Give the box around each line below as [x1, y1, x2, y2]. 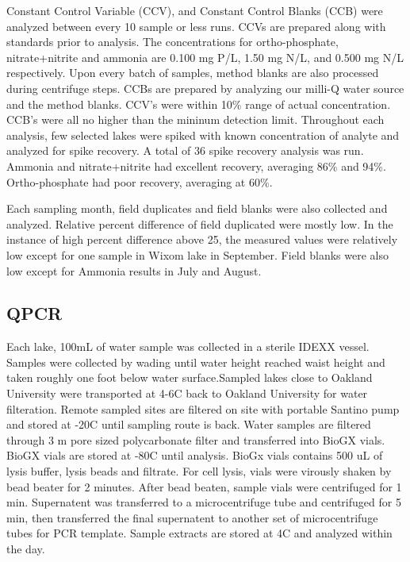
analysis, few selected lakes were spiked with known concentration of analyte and [6, 126, 400, 143]
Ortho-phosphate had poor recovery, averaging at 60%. [6, 173, 273, 190]
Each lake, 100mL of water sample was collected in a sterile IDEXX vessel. [6, 338, 370, 355]
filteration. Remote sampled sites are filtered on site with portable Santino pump [6, 400, 400, 417]
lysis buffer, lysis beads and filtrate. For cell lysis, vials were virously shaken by [6, 463, 392, 479]
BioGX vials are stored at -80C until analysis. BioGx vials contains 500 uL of [6, 447, 383, 464]
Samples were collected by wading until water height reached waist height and [6, 353, 385, 370]
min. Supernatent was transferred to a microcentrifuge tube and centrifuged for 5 [6, 494, 401, 510]
